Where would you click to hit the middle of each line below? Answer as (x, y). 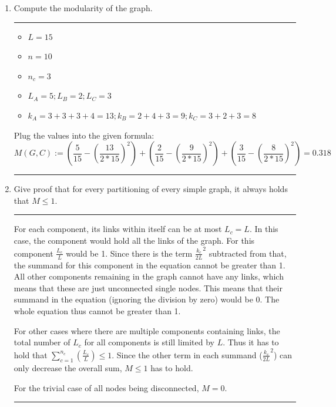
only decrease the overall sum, (68, 367)
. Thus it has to (251, 342)
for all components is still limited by (149, 342)
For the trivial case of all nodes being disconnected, (106, 387)
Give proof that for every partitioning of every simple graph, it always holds (151, 189)
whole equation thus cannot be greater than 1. (97, 310)
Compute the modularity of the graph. (83, 8)
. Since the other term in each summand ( (187, 354)
